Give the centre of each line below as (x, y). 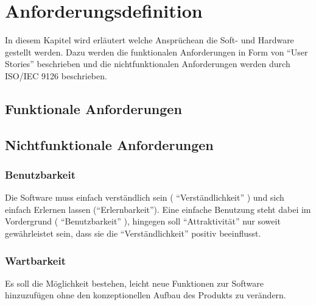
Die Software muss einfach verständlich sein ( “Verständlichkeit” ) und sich (145, 197)
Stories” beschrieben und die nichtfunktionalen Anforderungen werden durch (148, 64)
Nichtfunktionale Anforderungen (109, 144)
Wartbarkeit (36, 260)
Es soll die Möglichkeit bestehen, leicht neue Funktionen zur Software (134, 283)
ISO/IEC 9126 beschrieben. (56, 75)
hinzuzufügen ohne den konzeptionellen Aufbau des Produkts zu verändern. (146, 295)
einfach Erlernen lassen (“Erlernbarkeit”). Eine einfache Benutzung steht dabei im (158, 209)
